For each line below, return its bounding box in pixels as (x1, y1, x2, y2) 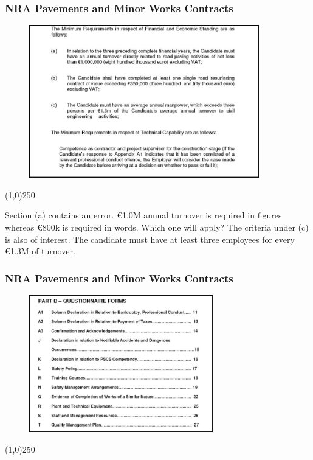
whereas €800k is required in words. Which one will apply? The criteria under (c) (5, 220, 309, 233)
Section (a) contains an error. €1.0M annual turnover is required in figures (5, 209, 282, 221)
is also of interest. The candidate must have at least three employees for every (5, 232, 295, 245)
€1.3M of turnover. (5, 245, 75, 257)
